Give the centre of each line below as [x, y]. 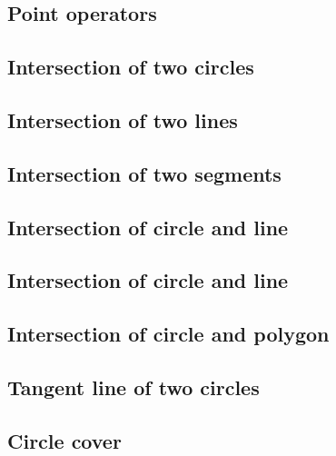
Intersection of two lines [123, 119]
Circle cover [64, 440]
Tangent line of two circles [133, 387]
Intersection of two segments [144, 173]
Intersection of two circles [131, 67]
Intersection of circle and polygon [168, 334]
